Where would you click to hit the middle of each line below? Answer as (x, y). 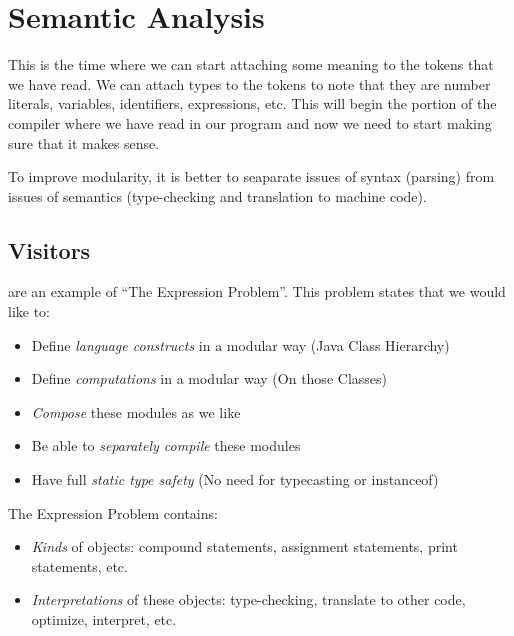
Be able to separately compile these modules (166, 445)
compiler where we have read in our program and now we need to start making (250, 122)
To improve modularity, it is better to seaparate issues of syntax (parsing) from (251, 176)
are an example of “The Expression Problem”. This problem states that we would (257, 291)
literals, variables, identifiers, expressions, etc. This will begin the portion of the (252, 103)
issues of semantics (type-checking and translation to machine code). (217, 195)
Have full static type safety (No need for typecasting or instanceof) (235, 479)
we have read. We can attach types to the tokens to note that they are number (249, 83)
